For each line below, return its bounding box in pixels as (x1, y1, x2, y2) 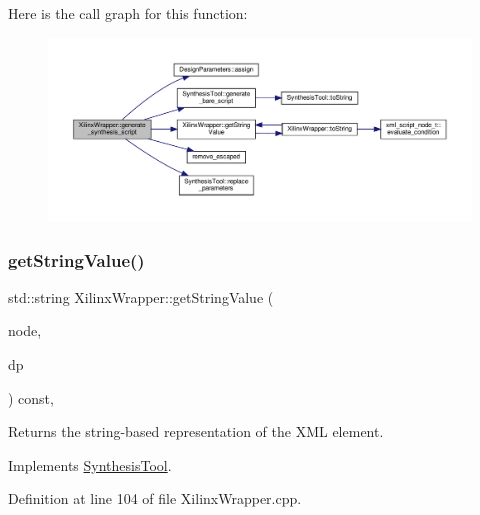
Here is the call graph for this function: (8, 3, 248, 23)
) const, (8, 387, 54, 408)
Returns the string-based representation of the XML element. (8, 421, 384, 442)
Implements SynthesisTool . (8, 454, 172, 475)
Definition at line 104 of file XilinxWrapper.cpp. (8, 488, 302, 509)
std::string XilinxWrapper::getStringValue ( (8, 286, 274, 307)
